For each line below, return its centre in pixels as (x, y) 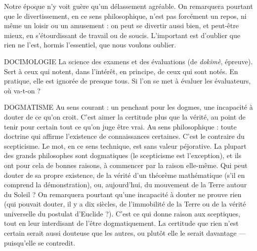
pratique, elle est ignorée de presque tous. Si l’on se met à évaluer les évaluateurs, (128, 81)
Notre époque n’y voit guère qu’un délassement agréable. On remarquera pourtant (128, 6)
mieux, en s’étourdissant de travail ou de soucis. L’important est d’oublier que (122, 35)
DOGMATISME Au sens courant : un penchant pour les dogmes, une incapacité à (128, 107)
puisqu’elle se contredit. (40, 242)
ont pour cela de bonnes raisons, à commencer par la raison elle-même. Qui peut (126, 165)
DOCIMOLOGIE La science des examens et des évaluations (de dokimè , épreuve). (128, 61)
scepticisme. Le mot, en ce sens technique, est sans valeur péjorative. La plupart (125, 146)
